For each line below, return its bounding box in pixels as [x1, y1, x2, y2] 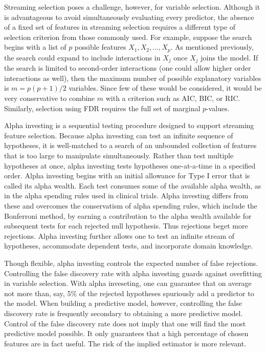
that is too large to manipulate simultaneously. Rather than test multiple [4, 150, 234, 161]
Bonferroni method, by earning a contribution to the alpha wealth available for [4, 210, 252, 221]
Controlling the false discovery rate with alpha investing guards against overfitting [4, 267, 262, 278]
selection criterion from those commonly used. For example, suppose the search [4, 31, 252, 42]
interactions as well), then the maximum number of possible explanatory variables [4, 72, 261, 83]
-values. [206, 102, 230, 113]
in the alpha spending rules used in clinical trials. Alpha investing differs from [4, 190, 249, 201]
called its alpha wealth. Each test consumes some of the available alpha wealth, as [4, 180, 261, 191]
